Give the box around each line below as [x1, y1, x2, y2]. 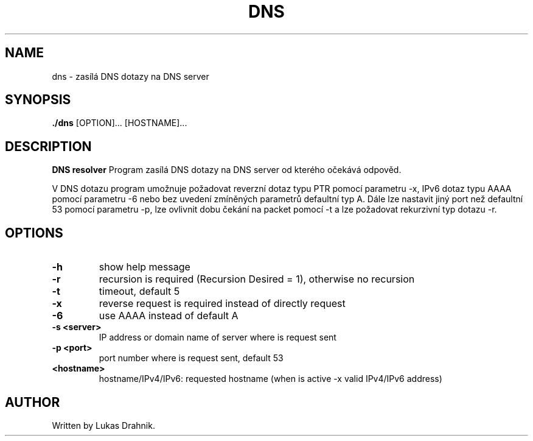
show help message [99, 261, 190, 273]
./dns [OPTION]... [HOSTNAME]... [52, 118, 187, 129]
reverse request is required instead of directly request [99, 297, 346, 310]
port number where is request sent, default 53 [99, 353, 284, 364]
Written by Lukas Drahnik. [52, 420, 155, 431]
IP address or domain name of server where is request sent [99, 332, 336, 343]
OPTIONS [5, 225, 63, 241]
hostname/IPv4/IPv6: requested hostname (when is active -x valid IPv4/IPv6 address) [99, 373, 442, 384]
